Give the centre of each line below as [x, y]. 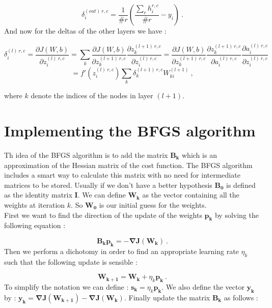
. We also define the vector [203, 286]
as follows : [241, 297]
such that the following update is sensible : [71, 261]
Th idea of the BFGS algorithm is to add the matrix [86, 155]
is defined [241, 185]
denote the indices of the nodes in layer [92, 95]
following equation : [35, 225]
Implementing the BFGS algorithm [130, 131]
